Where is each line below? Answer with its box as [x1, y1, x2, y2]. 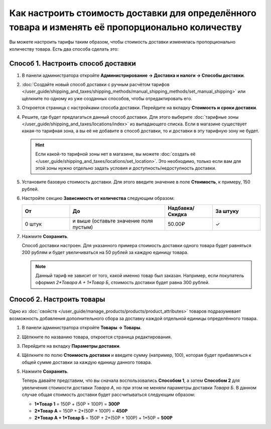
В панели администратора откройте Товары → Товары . [22, 325, 142, 331]
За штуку [215, 207, 239, 214]
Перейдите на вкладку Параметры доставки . [22, 343, 121, 349]
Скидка [168, 210, 187, 218]
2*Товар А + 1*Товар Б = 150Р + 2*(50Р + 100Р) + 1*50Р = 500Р [34, 415, 173, 421]
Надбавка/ [168, 204, 195, 211]
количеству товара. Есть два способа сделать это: [9, 46, 119, 52]
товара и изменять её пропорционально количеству [9, 22, 242, 33]
